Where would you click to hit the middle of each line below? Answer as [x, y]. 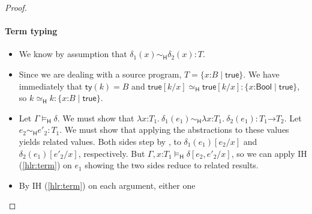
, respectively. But [112, 153]
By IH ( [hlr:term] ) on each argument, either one [107, 185]
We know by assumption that [73, 54]
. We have [261, 74]
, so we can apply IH [269, 153]
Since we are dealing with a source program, [100, 74]
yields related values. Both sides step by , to [100, 141]
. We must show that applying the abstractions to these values [174, 130]
